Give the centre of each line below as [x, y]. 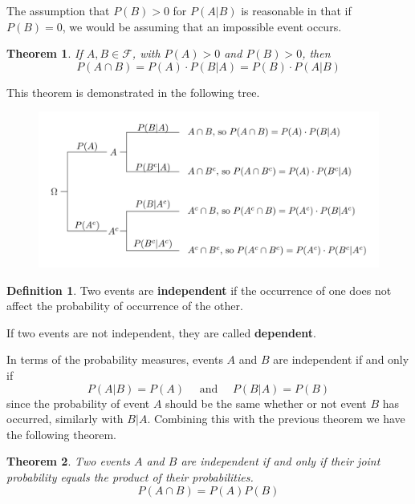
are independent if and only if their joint [281, 461]
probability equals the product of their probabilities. [130, 476]
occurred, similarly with [65, 419]
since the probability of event [78, 403]
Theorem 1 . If [45, 53]
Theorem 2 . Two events [69, 461]
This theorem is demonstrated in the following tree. [133, 92]
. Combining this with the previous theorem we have [276, 419]
